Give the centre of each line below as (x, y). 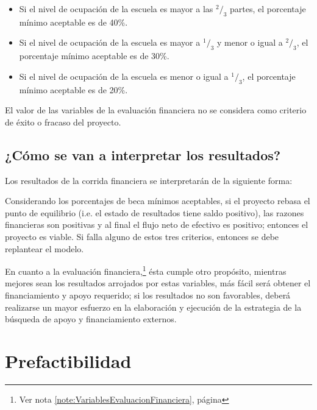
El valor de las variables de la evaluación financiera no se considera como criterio (156, 110)
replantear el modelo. (45, 248)
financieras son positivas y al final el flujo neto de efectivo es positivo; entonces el (157, 224)
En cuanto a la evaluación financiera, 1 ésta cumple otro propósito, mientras (146, 270)
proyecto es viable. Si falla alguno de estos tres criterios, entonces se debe (142, 236)
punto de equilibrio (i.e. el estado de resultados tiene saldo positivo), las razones (155, 212)
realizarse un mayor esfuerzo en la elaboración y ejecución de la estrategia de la (153, 307)
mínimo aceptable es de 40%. (73, 22)
